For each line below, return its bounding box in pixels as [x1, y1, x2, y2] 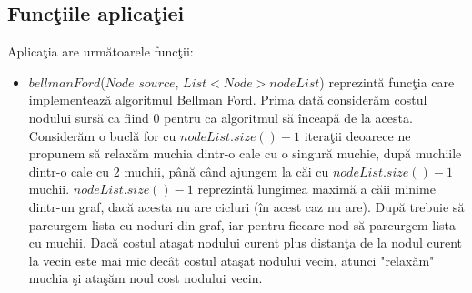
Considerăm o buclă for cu [28, 126, 176, 145]
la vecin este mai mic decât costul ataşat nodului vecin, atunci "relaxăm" [28, 250, 435, 269]
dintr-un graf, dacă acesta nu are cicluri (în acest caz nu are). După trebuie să [28, 197, 465, 216]
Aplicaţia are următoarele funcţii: [7, 42, 194, 61]
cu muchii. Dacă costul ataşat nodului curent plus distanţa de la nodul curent [28, 233, 463, 252]
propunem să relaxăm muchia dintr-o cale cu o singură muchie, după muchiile [28, 144, 462, 163]
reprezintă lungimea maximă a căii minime [197, 179, 436, 198]
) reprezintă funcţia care [319, 72, 455, 91]
